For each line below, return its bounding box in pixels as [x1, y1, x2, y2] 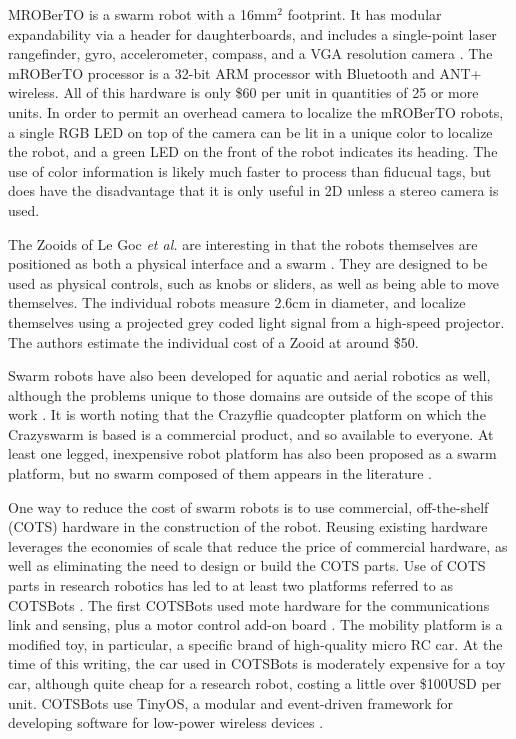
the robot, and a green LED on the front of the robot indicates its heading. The [8, 141, 498, 162]
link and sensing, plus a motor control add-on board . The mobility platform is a [8, 614, 503, 635]
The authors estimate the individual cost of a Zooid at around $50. [8, 331, 419, 352]
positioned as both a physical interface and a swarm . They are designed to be [8, 253, 488, 274]
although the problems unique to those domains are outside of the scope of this [8, 384, 494, 405]
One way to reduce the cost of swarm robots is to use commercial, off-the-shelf [8, 496, 489, 517]
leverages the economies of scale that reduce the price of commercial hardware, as [8, 535, 508, 556]
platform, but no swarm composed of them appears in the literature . [8, 463, 432, 484]
